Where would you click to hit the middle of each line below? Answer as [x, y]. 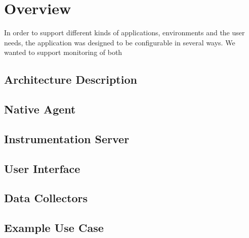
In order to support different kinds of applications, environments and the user [124, 33]
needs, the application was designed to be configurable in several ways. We [120, 42]
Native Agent [40, 109]
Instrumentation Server [67, 138]
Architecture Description [71, 79]
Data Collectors [46, 198]
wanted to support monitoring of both [63, 52]
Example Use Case [54, 228]
